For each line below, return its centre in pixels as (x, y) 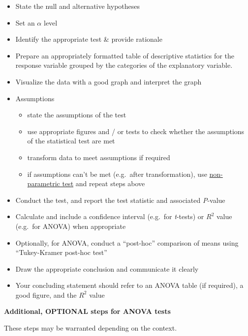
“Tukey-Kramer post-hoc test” (61, 252)
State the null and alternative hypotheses (78, 6)
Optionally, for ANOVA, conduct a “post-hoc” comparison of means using (127, 242)
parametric (44, 183)
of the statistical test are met (71, 141)
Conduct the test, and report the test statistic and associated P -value (120, 200)
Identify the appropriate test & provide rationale (89, 39)
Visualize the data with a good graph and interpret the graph (108, 81)
